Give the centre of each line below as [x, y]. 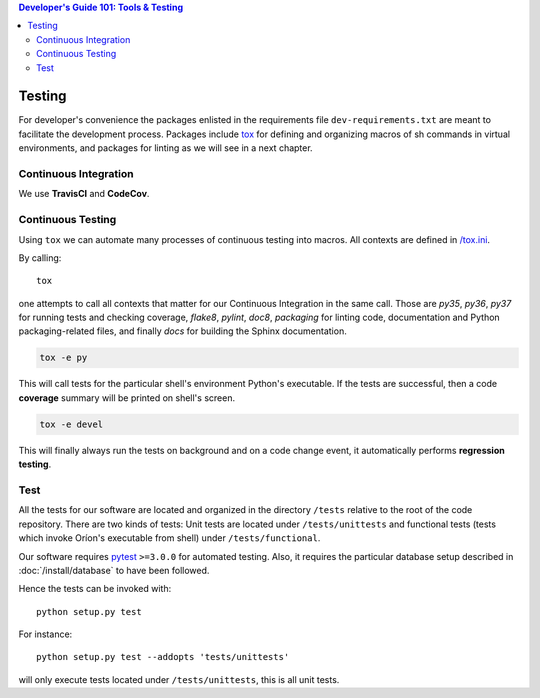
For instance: [45, 634]
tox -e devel [71, 424]
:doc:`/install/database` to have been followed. [114, 570]
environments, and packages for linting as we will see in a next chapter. [166, 148]
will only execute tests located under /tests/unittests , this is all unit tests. [179, 679]
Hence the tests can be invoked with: [95, 589]
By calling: [40, 257]
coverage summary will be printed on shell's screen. [126, 397]
